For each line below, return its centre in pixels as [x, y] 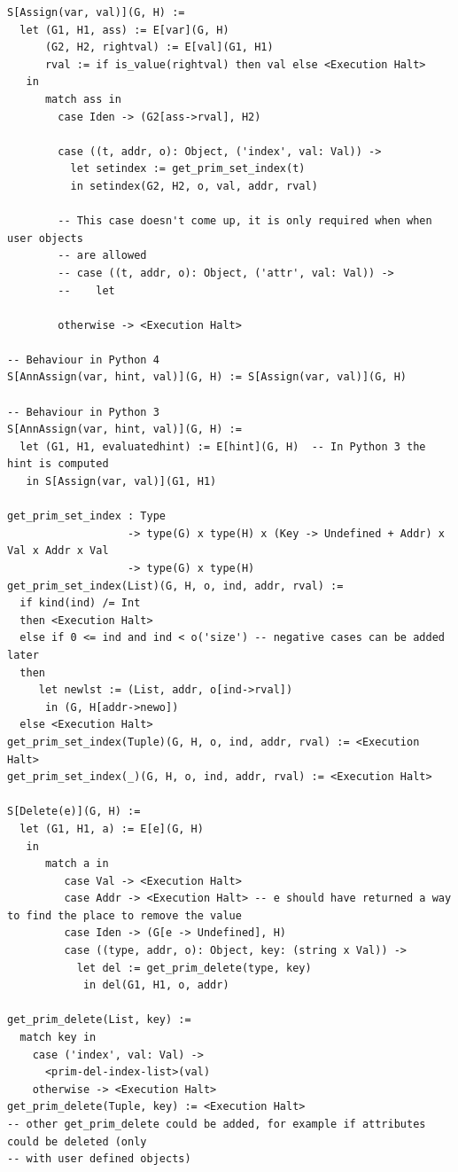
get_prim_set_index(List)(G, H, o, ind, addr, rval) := [175, 586]
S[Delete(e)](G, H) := [74, 812]
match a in [77, 864]
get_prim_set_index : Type [86, 516]
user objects [45, 238]
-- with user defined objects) [99, 1159]
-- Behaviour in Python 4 [83, 359]
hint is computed [58, 464]
